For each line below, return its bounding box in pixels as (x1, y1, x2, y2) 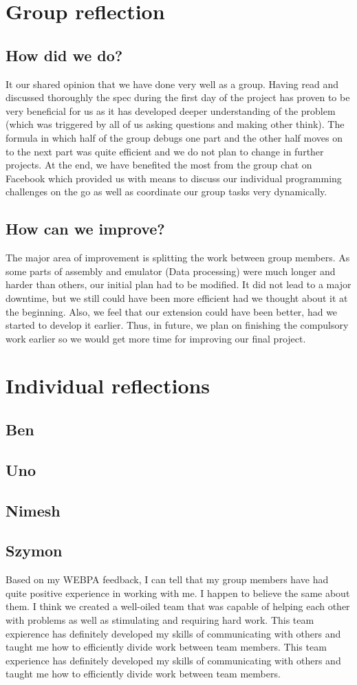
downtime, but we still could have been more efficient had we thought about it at (6, 290, 348, 305)
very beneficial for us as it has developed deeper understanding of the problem (6, 103, 336, 118)
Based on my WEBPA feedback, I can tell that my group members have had (6, 572, 329, 587)
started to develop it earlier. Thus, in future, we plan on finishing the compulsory (6, 318, 349, 332)
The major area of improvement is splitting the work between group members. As (6, 250, 350, 265)
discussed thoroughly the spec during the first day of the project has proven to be (6, 90, 350, 105)
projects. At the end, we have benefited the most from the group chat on (6, 157, 312, 172)
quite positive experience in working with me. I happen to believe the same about (6, 585, 350, 600)
